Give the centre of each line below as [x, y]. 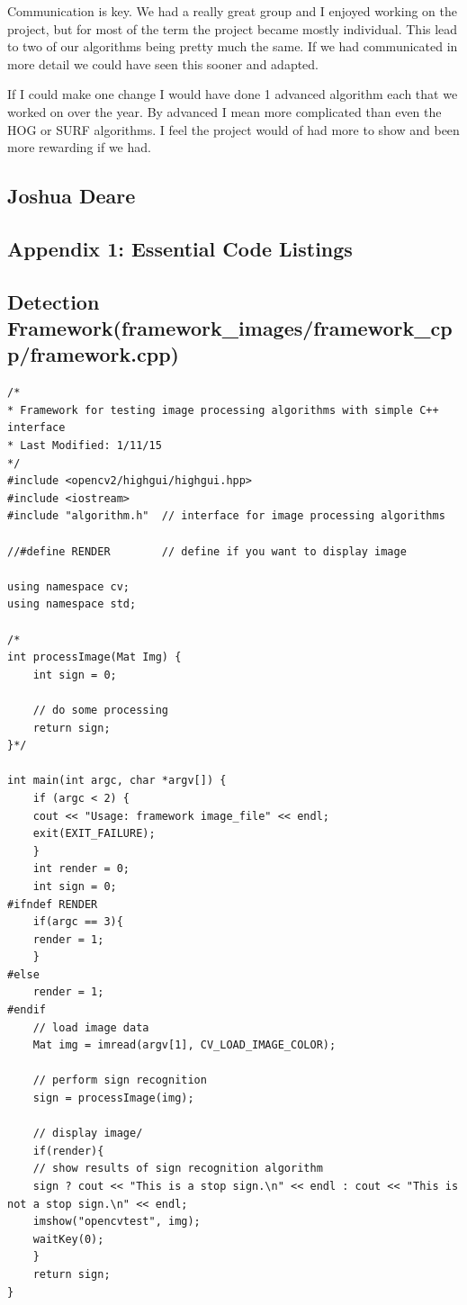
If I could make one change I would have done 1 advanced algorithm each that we [233, 94]
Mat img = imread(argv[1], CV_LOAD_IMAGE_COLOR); [184, 1045]
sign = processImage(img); [113, 1098]
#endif [27, 1010]
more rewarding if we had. [79, 147]
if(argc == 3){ [78, 922]
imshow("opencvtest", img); [117, 1222]
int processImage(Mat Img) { [94, 657]
